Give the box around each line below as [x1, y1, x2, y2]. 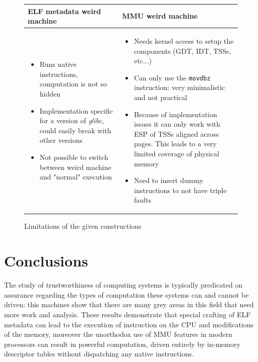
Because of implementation [134, 109, 217, 119]
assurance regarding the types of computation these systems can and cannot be [4, 289, 249, 300]
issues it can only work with [134, 119, 221, 129]
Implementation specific [39, 105, 113, 116]
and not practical [134, 92, 187, 102]
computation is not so [39, 78, 107, 89]
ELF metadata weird [28, 6, 101, 16]
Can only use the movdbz [134, 72, 211, 82]
